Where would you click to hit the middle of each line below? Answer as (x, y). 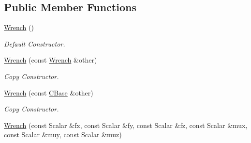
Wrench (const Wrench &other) (51, 60)
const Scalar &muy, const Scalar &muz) (63, 135)
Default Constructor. (35, 43)
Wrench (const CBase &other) (49, 92)
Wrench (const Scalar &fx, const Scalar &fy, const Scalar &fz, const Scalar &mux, (126, 125)
